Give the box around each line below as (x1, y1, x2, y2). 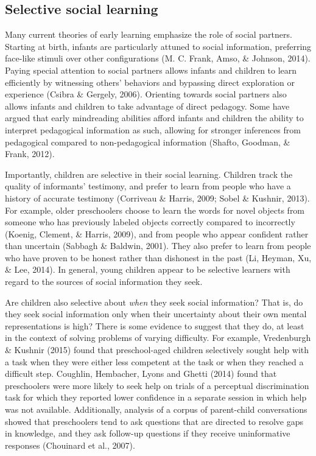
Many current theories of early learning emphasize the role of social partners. (5, 28, 292, 41)
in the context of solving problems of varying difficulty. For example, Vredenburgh (5, 331, 311, 344)
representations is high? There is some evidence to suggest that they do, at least (5, 319, 304, 332)
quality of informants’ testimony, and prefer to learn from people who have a (5, 180, 291, 192)
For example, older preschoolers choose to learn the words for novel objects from (5, 203, 305, 216)
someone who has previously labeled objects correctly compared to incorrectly (5, 216, 295, 228)
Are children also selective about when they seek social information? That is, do (5, 295, 303, 308)
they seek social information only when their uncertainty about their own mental (5, 307, 307, 320)
